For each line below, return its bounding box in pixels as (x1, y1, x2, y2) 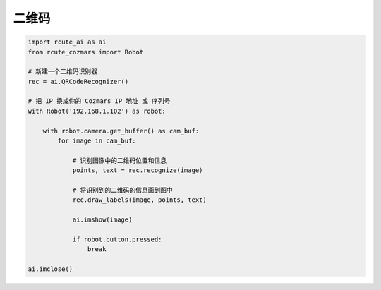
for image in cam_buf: (57, 137, 137, 145)
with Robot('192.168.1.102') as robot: (28, 107, 166, 115)
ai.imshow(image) (72, 216, 133, 224)
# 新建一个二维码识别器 (28, 68, 98, 75)
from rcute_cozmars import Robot (28, 48, 144, 56)
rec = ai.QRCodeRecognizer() (28, 78, 129, 85)
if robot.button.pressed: (72, 235, 162, 243)
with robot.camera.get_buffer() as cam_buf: (42, 127, 200, 135)
